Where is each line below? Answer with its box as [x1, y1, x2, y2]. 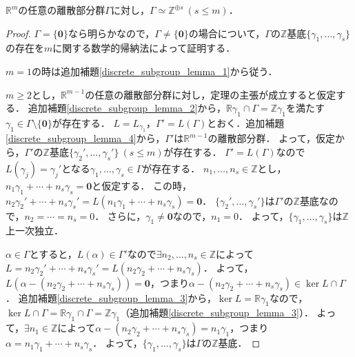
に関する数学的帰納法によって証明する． [52, 41, 236, 55]
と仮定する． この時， [92, 178, 192, 192]
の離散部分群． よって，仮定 [207, 131, 336, 145]
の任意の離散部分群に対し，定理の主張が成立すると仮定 [85, 87, 336, 101]
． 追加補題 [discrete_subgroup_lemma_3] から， [6, 290, 216, 305]
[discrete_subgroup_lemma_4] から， [6, 131, 165, 145]
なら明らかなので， [68, 25, 155, 40]
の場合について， [188, 25, 265, 40]
